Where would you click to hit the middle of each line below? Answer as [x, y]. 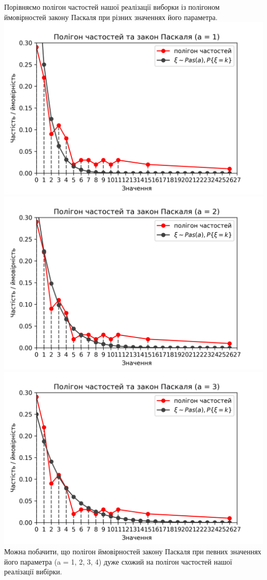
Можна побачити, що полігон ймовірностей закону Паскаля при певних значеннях [133, 551]
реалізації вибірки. [33, 572]
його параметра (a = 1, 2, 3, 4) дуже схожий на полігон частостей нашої [118, 561]
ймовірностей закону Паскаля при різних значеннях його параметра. [111, 17]
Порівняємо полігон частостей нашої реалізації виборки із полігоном [112, 7]
